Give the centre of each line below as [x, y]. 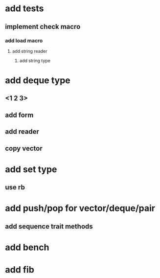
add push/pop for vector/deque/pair [80, 208]
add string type [35, 60]
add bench [27, 247]
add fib [20, 270]
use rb [15, 187]
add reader [22, 132]
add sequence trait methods [49, 226]
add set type [31, 169]
